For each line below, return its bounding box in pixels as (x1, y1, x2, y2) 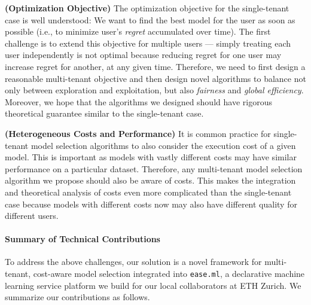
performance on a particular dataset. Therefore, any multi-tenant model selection (5, 162, 303, 175)
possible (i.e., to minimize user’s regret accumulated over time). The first (5, 25, 271, 38)
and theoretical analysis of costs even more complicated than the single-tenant (5, 185, 292, 198)
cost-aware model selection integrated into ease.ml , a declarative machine (33, 267, 305, 280)
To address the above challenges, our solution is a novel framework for (5, 255, 262, 268)
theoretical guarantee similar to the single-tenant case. (5, 107, 204, 120)
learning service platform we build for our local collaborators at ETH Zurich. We (5, 279, 301, 291)
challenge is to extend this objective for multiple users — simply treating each (5, 36, 291, 49)
